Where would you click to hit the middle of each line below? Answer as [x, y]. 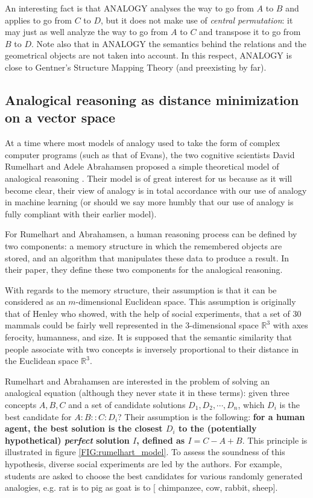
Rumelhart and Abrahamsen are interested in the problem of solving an [137, 381]
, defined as [161, 440]
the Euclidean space [42, 361]
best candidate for [38, 416]
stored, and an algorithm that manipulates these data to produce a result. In [147, 257]
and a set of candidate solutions [127, 405]
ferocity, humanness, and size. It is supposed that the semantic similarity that [149, 337]
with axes [290, 325]
